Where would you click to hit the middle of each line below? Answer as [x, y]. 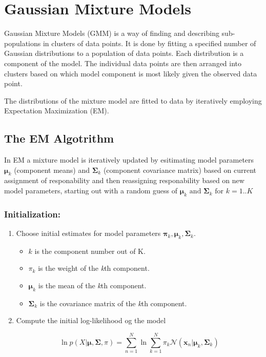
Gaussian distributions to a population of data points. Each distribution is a [124, 53]
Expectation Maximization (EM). [57, 111]
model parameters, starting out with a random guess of [91, 191]
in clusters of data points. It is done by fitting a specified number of [149, 43]
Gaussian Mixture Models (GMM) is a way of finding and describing [112, 33]
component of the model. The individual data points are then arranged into [123, 63]
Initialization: [33, 214]
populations [23, 43]
